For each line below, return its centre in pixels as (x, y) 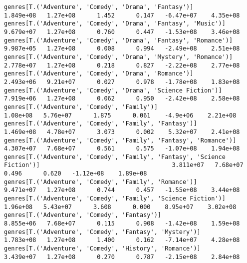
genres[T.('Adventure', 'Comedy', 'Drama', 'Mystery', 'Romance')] (119, 57)
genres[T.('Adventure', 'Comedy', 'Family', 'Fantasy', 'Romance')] (120, 140)
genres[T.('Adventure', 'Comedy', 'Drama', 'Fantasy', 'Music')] (115, 24)
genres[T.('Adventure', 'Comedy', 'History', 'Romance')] (102, 249)
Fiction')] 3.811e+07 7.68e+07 (124, 165)
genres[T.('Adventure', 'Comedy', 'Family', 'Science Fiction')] (115, 199)
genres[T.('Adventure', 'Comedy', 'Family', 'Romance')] (101, 182)
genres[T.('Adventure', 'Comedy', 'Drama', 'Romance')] (99, 74)
